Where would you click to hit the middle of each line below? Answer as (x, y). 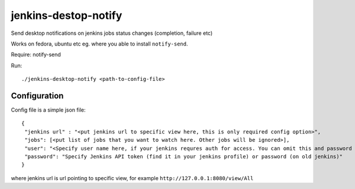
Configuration (37, 95)
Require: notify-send (36, 55)
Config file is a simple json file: (48, 110)
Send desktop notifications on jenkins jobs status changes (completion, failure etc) (112, 33)
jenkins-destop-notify (67, 15)
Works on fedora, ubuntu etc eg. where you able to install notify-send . (100, 44)
